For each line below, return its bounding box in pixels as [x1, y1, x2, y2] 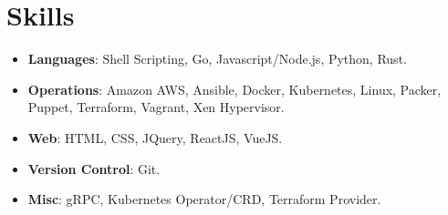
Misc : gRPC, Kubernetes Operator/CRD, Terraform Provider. [27, 189, 381, 209]
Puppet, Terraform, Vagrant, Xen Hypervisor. [27, 97, 285, 117]
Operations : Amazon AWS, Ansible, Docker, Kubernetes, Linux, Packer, [27, 79, 442, 98]
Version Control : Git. [27, 159, 161, 178]
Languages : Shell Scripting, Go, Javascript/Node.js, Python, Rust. [27, 49, 407, 68]
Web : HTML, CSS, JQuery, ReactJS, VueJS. [27, 128, 283, 147]
